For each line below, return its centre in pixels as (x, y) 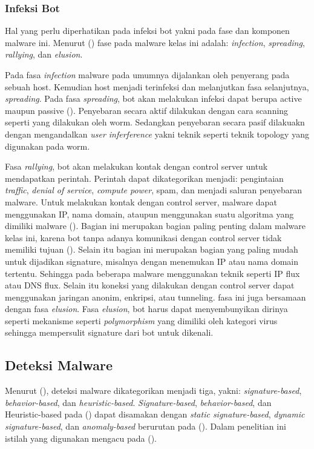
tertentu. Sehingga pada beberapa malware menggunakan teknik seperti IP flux (152, 273)
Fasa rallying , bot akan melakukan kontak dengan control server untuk (136, 166)
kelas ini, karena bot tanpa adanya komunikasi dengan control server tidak (143, 237)
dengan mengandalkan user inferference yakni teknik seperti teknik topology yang (157, 134)
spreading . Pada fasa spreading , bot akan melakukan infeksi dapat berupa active (153, 98)
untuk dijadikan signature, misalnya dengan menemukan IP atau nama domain (152, 261)
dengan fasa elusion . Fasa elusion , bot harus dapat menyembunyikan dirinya (146, 309)
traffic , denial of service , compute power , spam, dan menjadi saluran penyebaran (153, 190)
